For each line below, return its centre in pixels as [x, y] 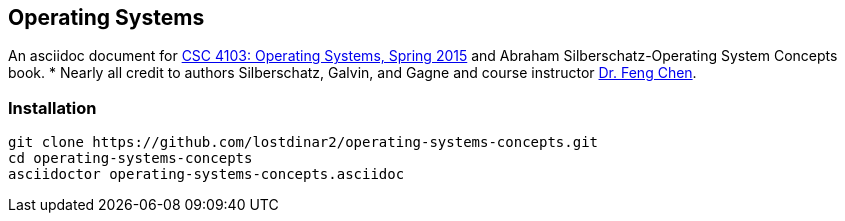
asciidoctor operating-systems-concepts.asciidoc [206, 174]
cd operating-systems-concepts [130, 158]
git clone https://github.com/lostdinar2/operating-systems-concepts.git [303, 142]
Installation [52, 107]
